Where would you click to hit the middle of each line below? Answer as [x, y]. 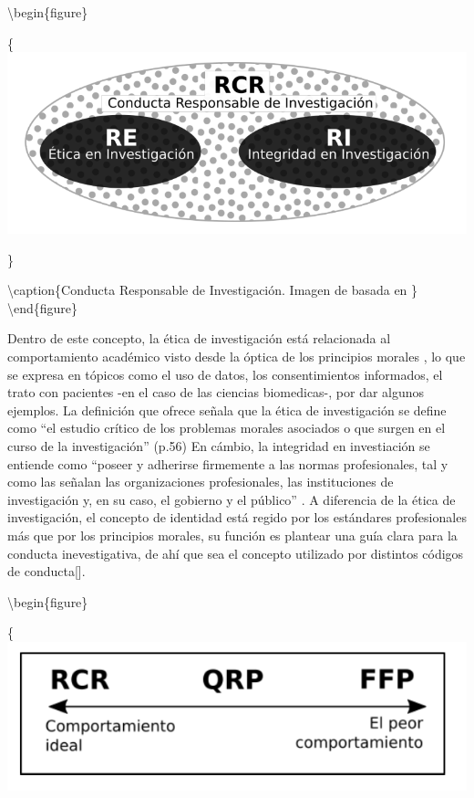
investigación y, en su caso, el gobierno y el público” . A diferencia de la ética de [232, 499]
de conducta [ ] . [46, 571]
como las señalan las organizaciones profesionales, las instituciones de [201, 482]
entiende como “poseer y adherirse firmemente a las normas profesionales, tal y [228, 463]
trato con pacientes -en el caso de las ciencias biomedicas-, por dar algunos [216, 392]
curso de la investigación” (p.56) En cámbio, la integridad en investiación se [219, 446]
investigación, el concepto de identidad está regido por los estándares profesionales [237, 517]
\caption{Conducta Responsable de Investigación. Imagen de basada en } [213, 290]
